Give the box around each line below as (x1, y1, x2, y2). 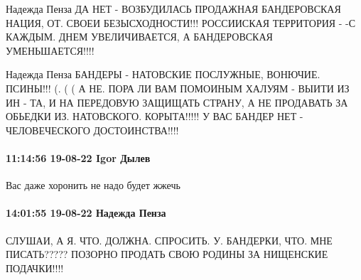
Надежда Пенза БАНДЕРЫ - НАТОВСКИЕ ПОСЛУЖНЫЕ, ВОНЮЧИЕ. (6, 67, 320, 82)
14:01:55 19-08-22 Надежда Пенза (6, 205, 166, 220)
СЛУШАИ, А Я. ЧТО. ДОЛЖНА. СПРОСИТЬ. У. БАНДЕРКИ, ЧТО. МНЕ (6, 232, 333, 247)
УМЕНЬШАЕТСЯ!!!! (6, 43, 95, 58)
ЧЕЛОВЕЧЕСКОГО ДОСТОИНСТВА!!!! (6, 122, 179, 137)
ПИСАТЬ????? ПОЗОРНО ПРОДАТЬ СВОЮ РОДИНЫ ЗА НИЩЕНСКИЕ (6, 247, 328, 262)
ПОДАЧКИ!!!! (6, 260, 64, 275)
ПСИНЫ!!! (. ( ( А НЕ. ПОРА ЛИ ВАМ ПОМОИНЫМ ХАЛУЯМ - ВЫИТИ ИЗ (6, 80, 350, 95)
